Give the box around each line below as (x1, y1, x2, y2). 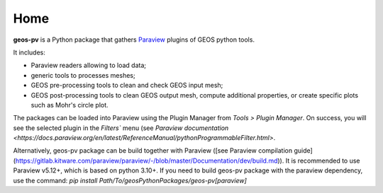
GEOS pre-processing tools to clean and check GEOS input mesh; (30, 81, 223, 90)
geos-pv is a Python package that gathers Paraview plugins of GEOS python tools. (13, 35, 255, 44)
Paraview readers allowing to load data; (30, 61, 147, 70)
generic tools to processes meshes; (30, 71, 135, 79)
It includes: (13, 48, 45, 57)
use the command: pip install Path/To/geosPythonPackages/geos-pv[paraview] (13, 176, 248, 185)
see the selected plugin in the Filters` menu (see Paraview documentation (13, 124, 229, 132)
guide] (294, 146, 313, 155)
